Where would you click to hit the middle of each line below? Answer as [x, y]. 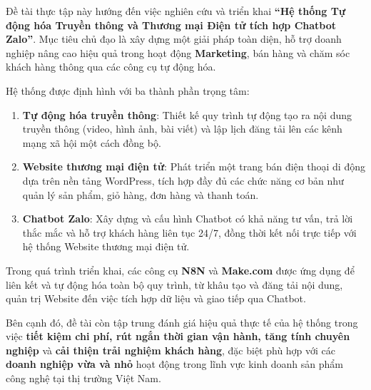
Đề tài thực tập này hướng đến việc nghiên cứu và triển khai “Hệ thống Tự [176, 11]
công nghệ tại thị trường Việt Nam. [83, 378]
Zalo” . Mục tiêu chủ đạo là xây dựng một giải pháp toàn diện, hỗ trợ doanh [174, 39]
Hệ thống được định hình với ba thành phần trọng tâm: [128, 90]
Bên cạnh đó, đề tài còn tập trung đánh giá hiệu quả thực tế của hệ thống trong [182, 322]
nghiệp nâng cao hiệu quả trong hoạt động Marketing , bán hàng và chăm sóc [178, 52]
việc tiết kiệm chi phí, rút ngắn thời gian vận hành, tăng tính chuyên [178, 336]
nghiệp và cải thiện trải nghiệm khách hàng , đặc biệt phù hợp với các [171, 350]
